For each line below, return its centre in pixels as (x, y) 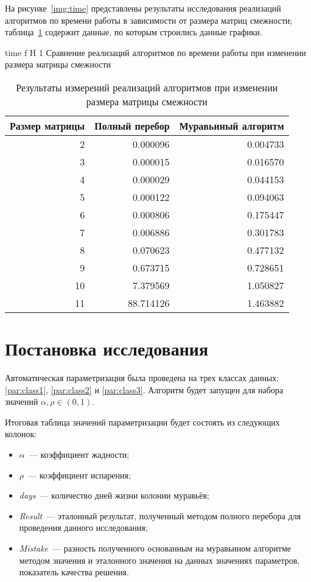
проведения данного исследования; (83, 528)
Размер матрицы (47, 125)
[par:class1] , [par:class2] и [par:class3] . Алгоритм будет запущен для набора (144, 389)
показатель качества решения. (74, 572)
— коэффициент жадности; (79, 454)
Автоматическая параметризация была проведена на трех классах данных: (142, 378)
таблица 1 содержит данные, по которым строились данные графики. (134, 32)
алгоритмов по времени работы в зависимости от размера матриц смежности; (149, 20)
